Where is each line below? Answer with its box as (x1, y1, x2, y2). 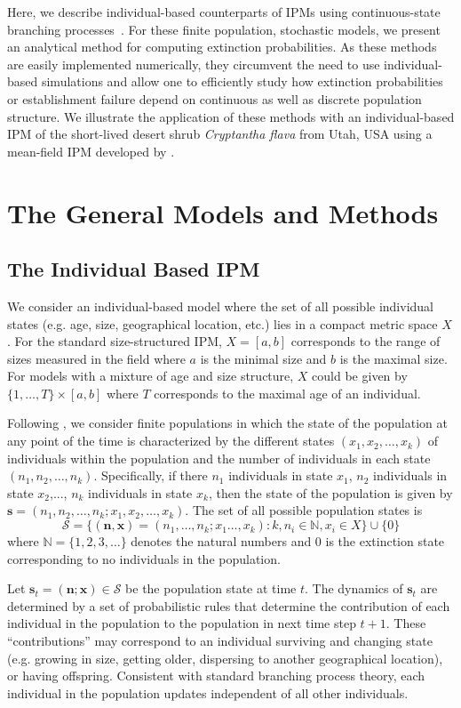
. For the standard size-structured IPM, (7, 332, 222, 350)
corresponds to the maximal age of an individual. (154, 383, 421, 402)
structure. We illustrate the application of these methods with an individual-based (7, 107, 455, 125)
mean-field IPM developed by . (7, 141, 175, 160)
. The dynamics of (305, 579, 403, 598)
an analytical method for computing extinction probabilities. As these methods (7, 37, 437, 56)
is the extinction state (325, 532, 445, 551)
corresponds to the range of (290, 332, 441, 350)
